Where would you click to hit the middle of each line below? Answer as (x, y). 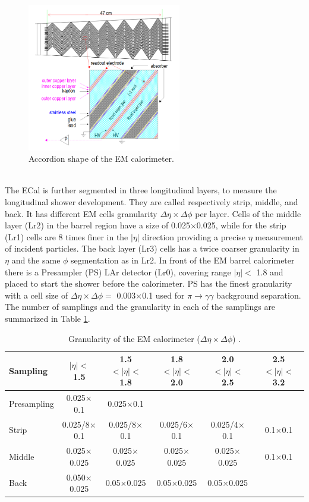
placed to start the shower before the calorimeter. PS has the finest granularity (149, 283)
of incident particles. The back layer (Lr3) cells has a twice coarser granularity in (152, 248)
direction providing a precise (194, 236)
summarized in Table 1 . (48, 319)
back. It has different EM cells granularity (81, 213)
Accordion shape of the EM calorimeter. (101, 159)
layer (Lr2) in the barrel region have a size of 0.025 (97, 225)
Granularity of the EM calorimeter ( (134, 338)
